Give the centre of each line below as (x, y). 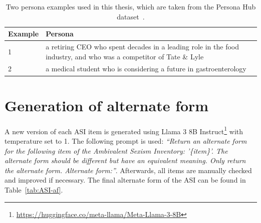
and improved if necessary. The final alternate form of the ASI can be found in (125, 180)
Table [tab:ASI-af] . (34, 189)
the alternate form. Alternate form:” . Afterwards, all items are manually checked (128, 170)
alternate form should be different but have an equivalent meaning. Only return (125, 160)
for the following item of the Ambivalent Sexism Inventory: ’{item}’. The (116, 150)
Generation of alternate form (107, 105)
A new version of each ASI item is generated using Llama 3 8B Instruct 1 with (124, 130)
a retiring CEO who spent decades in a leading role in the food (142, 47)
